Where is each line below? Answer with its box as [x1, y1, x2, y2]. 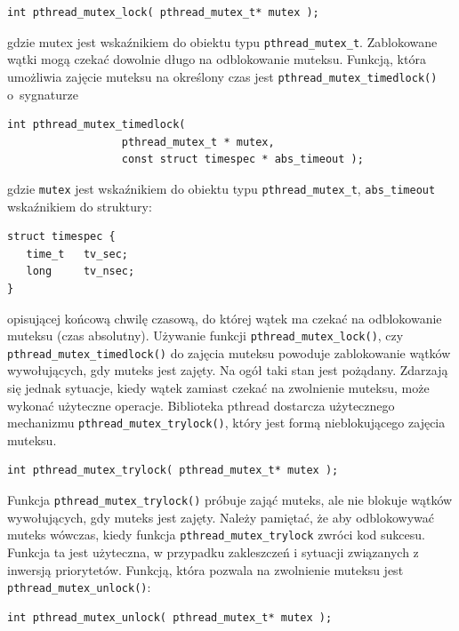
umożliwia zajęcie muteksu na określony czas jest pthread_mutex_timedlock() [7, 67, 438, 85]
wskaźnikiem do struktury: [7, 196, 152, 215]
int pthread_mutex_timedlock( [7, 118, 186, 132]
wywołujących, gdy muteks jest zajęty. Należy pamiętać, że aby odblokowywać [7, 507, 435, 526]
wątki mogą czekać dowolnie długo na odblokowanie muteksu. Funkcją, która [7, 50, 426, 68]
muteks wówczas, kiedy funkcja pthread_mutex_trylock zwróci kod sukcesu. [7, 525, 425, 544]
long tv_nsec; [26, 265, 135, 278]
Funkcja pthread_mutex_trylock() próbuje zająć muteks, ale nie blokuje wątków [7, 491, 453, 509]
